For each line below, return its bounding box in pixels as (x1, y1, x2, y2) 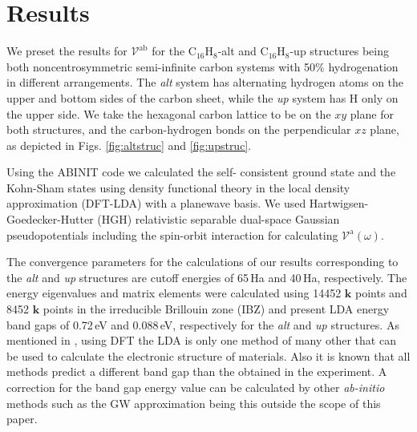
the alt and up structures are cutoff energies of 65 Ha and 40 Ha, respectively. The (6, 268, 407, 285)
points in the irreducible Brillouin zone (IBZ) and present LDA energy (43, 301, 390, 317)
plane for (350, 105, 394, 122)
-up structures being (289, 42, 389, 59)
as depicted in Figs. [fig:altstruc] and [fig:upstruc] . (6, 136, 252, 153)
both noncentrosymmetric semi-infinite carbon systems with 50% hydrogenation (6, 58, 399, 75)
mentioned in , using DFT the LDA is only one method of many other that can (6, 332, 396, 349)
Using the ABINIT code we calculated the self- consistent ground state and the (6, 164, 396, 180)
